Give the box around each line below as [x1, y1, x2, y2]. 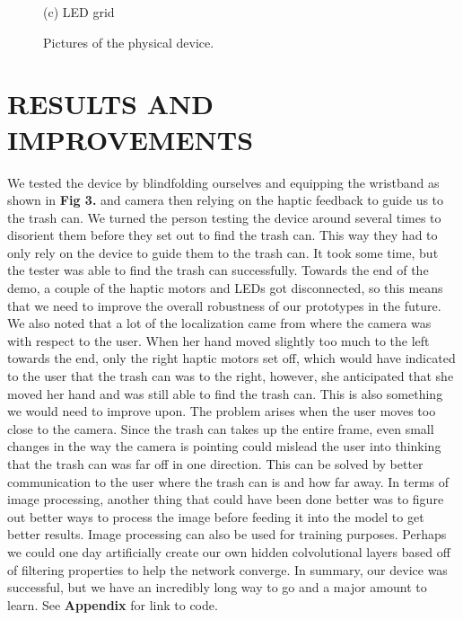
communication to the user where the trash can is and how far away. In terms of [7, 472, 450, 491]
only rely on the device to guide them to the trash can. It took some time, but [7, 243, 439, 261]
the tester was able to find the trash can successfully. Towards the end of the [7, 261, 429, 279]
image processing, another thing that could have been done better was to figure [7, 490, 444, 509]
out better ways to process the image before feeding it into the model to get [7, 507, 424, 526]
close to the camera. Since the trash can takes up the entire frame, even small [7, 419, 434, 438]
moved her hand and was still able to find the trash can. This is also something [7, 384, 443, 403]
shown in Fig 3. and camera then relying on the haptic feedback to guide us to [7, 190, 444, 209]
